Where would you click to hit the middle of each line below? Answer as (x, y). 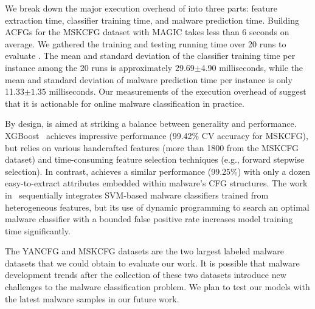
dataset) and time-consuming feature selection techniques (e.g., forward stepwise (155, 159)
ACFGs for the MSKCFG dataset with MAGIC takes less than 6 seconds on (147, 32)
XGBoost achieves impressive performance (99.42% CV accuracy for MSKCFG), (157, 135)
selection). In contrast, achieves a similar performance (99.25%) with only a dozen (158, 171)
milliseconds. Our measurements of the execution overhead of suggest (178, 91)
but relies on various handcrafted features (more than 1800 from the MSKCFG (152, 147)
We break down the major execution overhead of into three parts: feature (141, 8)
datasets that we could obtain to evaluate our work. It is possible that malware (152, 263)
